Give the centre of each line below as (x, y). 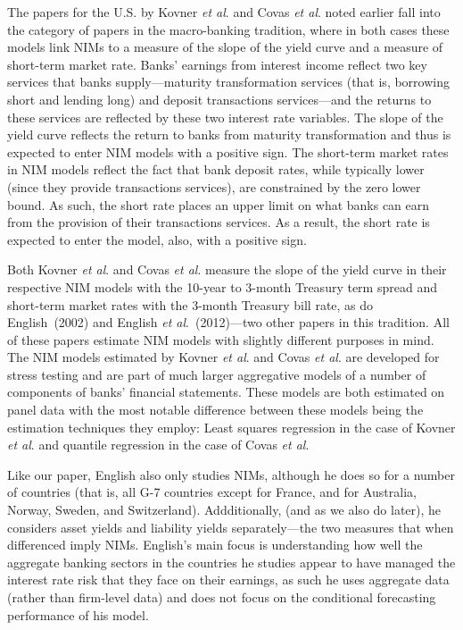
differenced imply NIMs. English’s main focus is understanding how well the (215, 545)
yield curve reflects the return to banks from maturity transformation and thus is (229, 134)
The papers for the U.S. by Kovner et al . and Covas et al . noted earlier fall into (224, 12)
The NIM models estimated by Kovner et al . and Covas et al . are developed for (223, 357)
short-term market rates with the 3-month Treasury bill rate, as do (190, 304)
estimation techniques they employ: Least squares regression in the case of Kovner (231, 427)
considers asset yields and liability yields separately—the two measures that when (231, 527)
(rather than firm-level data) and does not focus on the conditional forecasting (222, 597)
